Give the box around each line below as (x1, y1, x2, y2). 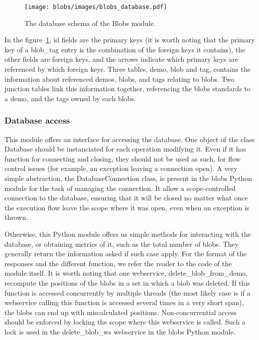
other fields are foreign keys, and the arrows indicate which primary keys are (4, 54, 238, 64)
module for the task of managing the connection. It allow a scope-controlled (4, 182, 236, 193)
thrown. (4, 212, 28, 222)
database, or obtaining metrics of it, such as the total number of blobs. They (4, 238, 239, 249)
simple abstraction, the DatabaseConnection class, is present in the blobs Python (4, 173, 252, 183)
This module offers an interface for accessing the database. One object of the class (4, 134, 255, 144)
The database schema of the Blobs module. (24, 17, 156, 28)
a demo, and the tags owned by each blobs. (4, 93, 136, 103)
